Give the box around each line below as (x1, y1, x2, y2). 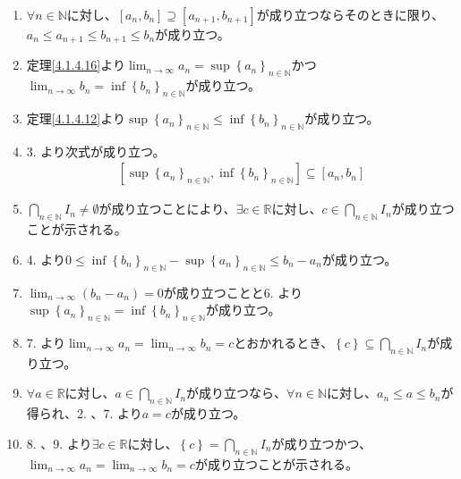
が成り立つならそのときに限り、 (256, 5, 445, 23)
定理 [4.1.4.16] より (26, 55, 125, 74)
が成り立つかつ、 (271, 433, 371, 452)
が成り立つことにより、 (98, 199, 236, 218)
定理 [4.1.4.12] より (26, 109, 125, 128)
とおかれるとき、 (234, 333, 334, 352)
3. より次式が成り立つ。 (26, 141, 166, 160)
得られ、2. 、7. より (26, 404, 142, 423)
